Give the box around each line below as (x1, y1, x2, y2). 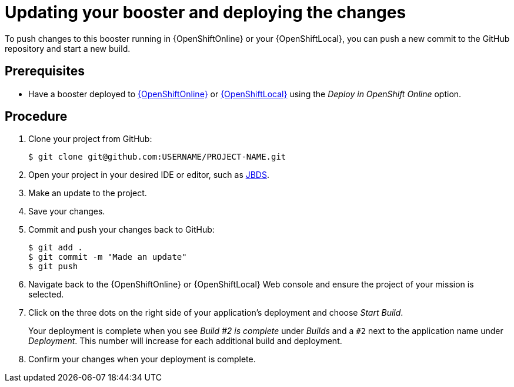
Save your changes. (28, 206, 105, 217)
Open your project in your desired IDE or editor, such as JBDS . (28, 170, 270, 180)
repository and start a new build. (5, 43, 131, 54)
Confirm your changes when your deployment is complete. (28, 354, 256, 365)
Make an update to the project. (28, 188, 147, 199)
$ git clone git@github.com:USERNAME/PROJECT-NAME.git (28, 152, 286, 162)
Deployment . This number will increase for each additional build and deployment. (28, 336, 342, 346)
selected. (28, 289, 64, 300)
